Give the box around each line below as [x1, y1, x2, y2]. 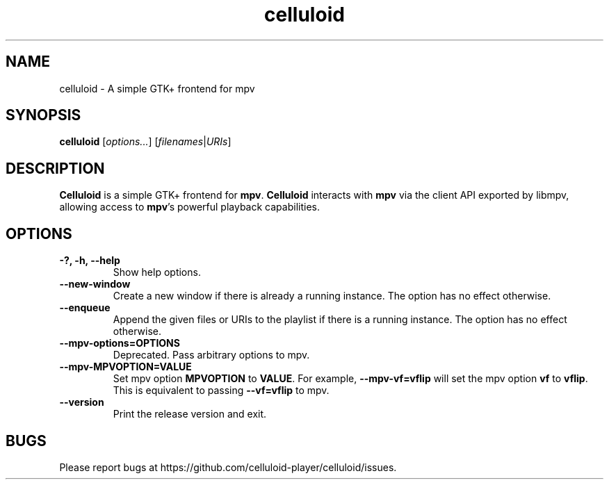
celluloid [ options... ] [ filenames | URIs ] [59, 135, 232, 148]
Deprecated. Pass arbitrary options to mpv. [113, 349, 310, 361]
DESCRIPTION [6, 159, 105, 177]
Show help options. [113, 266, 201, 279]
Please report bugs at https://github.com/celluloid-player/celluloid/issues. [59, 461, 397, 473]
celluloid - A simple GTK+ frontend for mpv [59, 82, 255, 94]
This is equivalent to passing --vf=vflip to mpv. [113, 384, 330, 397]
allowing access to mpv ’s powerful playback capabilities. [59, 201, 320, 213]
